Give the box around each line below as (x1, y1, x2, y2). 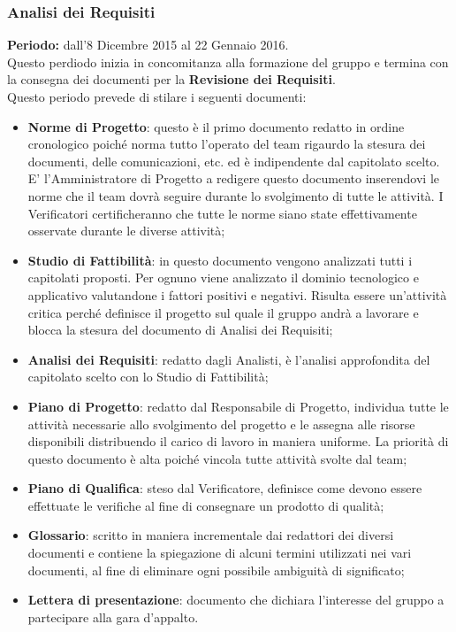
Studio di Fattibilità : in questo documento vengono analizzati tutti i (27, 250, 413, 269)
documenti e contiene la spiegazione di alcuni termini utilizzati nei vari (27, 543, 412, 562)
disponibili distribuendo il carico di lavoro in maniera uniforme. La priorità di (27, 432, 449, 451)
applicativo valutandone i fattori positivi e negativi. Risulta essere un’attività (27, 285, 447, 304)
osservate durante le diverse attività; (27, 221, 225, 240)
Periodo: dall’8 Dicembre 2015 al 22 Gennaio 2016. (7, 35, 289, 54)
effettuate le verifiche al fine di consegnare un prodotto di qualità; (27, 496, 384, 514)
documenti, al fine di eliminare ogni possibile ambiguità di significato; (27, 560, 405, 579)
